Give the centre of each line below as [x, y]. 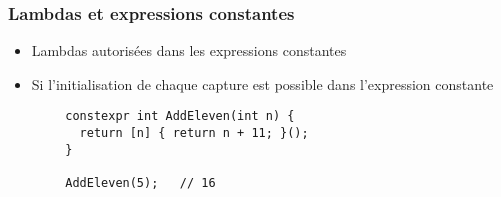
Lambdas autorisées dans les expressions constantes [189, 50]
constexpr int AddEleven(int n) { [180, 116]
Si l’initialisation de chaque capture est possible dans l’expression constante [262, 83]
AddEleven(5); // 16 [140, 183]
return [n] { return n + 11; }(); [194, 133]
